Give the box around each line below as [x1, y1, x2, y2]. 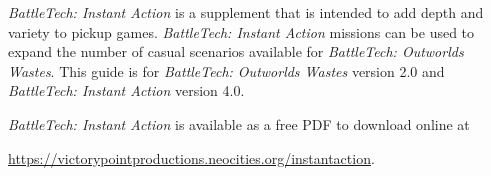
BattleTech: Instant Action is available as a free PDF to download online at [8, 113, 470, 134]
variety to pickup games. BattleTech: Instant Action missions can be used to [8, 21, 475, 42]
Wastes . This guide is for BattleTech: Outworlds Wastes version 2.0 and [8, 60, 445, 81]
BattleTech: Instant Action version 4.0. [8, 80, 245, 101]
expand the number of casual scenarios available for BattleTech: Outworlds [8, 41, 464, 62]
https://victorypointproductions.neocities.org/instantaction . [8, 147, 375, 168]
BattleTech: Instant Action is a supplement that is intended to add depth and [8, 2, 484, 22]
